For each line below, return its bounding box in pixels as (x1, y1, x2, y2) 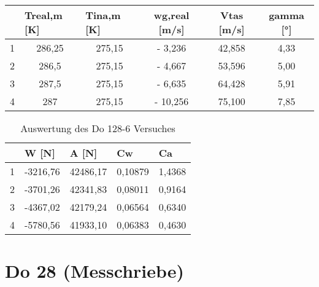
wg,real (153, 8, 190, 22)
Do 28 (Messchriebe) (5, 258, 185, 283)
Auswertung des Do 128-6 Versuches (20, 121, 175, 135)
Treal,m (25, 8, 63, 22)
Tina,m (85, 8, 121, 22)
